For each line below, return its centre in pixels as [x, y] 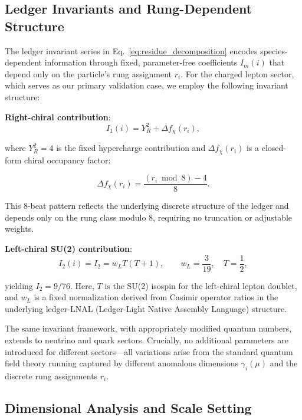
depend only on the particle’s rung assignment [88, 73]
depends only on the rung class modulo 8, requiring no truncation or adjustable [149, 217]
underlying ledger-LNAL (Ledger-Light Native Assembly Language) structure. [146, 308]
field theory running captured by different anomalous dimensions [122, 363]
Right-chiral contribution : [58, 117]
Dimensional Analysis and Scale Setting [128, 408]
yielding [19, 285]
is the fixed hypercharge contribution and [131, 148]
